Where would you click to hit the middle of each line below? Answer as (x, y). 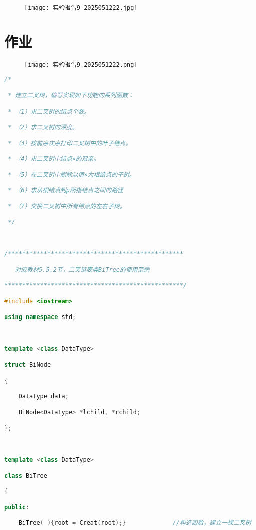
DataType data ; (43, 397)
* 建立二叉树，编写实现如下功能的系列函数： (71, 95)
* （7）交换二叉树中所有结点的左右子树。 (67, 206)
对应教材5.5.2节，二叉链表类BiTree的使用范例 (82, 270)
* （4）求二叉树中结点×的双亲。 (54, 159)
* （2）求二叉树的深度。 (43, 127)
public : (17, 507)
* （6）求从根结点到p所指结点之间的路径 (65, 191)
